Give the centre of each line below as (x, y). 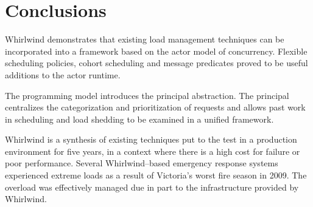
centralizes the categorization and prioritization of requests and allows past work (155, 107)
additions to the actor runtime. (63, 74)
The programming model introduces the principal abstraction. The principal (147, 95)
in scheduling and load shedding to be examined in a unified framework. (139, 119)
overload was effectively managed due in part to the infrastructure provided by (152, 187)
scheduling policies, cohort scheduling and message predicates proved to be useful (156, 63)
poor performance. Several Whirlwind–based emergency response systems (142, 163)
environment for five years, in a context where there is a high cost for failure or (153, 151)
